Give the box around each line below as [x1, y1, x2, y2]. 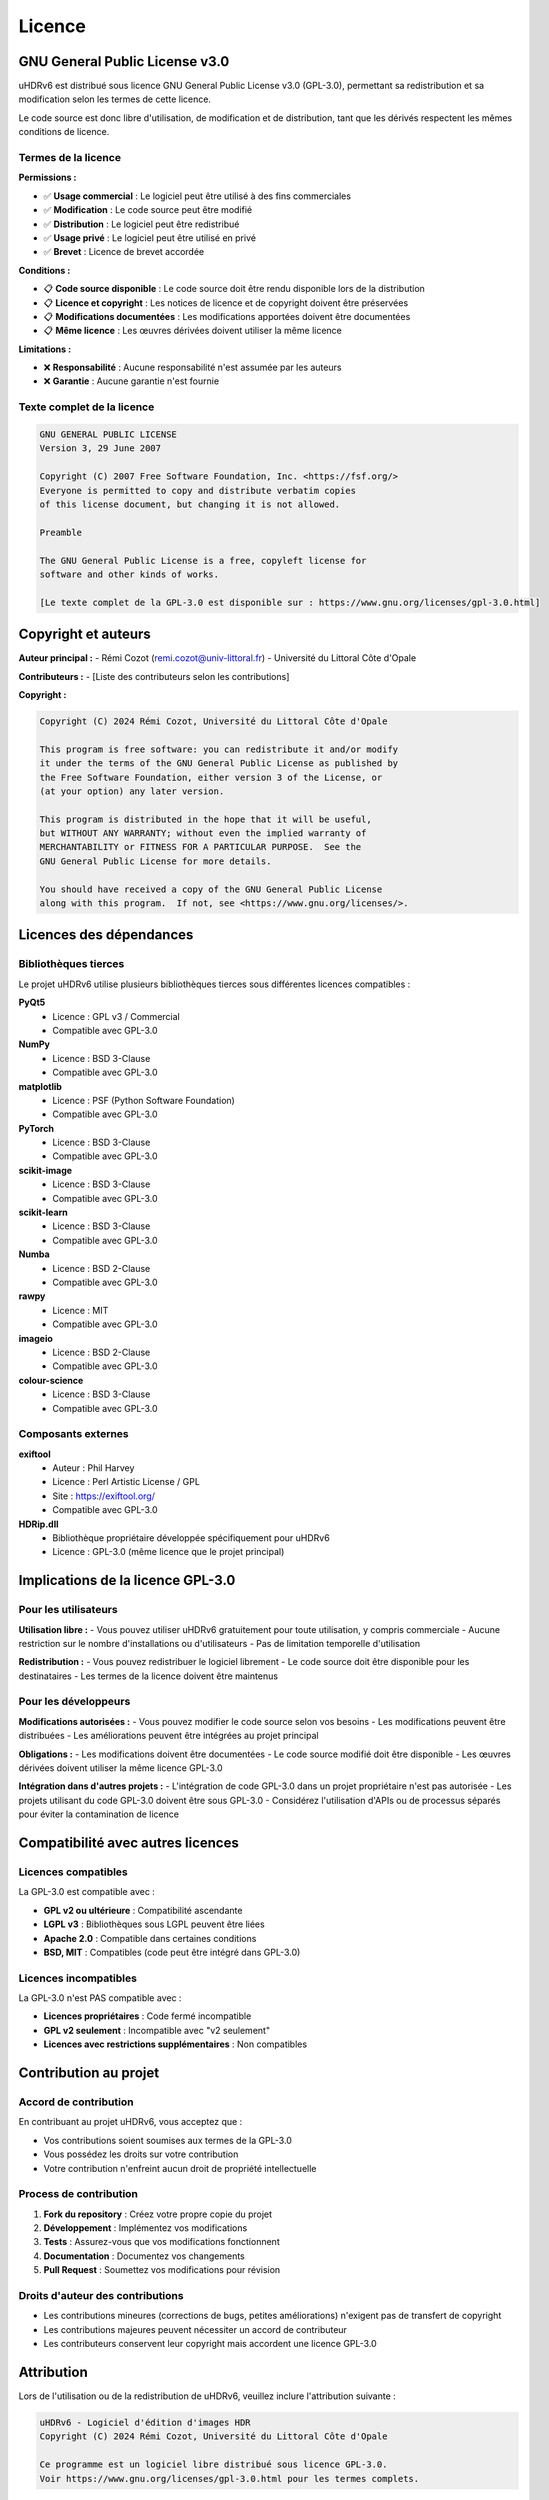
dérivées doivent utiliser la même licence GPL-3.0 [18, 1762, 223, 1774]
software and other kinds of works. [39, 568, 220, 580]
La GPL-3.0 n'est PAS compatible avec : [18, 1992, 182, 2004]
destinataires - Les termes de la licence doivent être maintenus [18, 1670, 279, 1682]
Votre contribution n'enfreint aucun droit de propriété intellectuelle [43, 2162, 317, 2174]
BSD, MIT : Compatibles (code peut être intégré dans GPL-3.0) [43, 1946, 301, 1958]
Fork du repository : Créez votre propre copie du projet [43, 2208, 273, 2220]
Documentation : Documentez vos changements [43, 2250, 245, 2262]
